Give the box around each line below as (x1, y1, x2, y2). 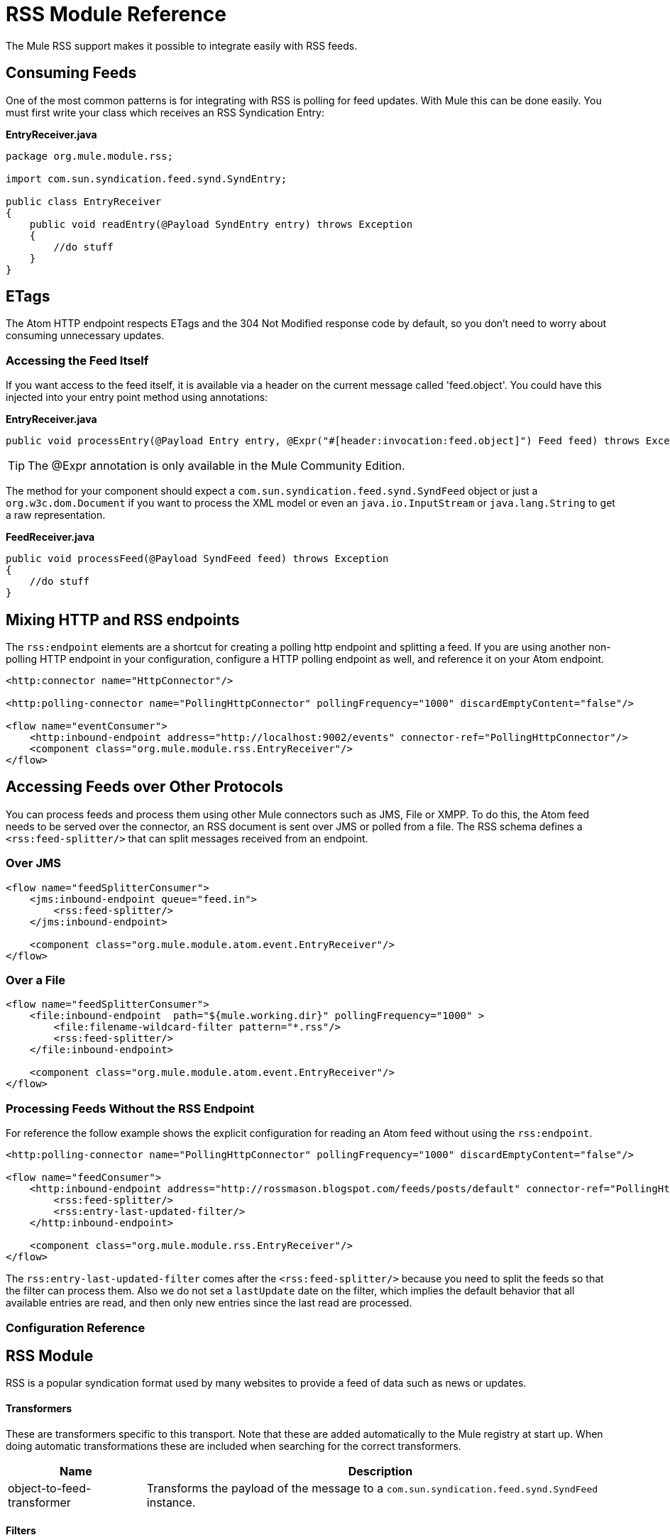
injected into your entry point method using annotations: (6, 391, 268, 404)
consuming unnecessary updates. (6, 329, 165, 342)
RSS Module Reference (6, 2, 226, 26)
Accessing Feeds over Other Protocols (6, 778, 284, 796)
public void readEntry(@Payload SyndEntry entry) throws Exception (29, 218, 413, 230)
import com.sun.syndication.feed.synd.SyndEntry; (6, 172, 287, 185)
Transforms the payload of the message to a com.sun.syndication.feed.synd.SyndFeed (146, 1480, 598, 1495)
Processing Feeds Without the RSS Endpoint (6, 1101, 255, 1116)
